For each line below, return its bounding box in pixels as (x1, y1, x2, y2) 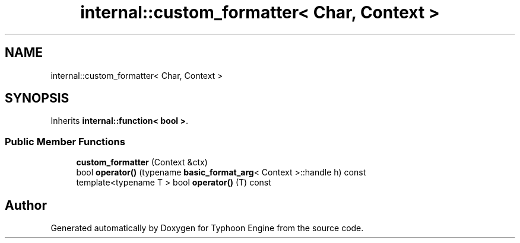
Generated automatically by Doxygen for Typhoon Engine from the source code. (50, 223, 364, 234)
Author (5, 197, 47, 213)
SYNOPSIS (5, 91, 69, 106)
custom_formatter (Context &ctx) (76, 157, 208, 168)
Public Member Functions (5, 135, 125, 148)
